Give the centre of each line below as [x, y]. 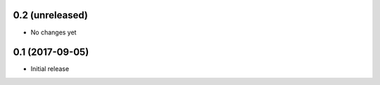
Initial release [50, 69]
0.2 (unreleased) [50, 15]
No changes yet [53, 32]
